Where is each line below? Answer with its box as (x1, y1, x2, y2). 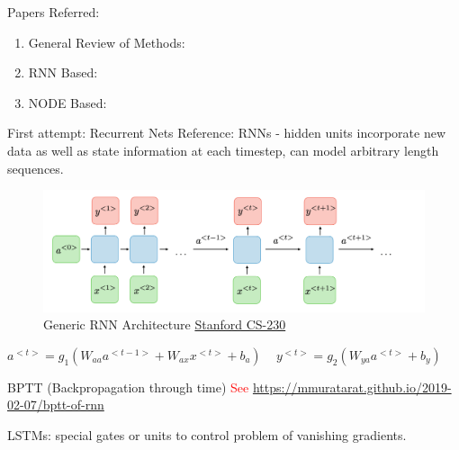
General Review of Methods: (28, 32, 185, 51)
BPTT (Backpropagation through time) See (7, 377, 249, 396)
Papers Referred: (7, 3, 100, 21)
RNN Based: (28, 63, 98, 82)
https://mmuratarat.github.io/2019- (252, 377, 452, 396)
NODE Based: (28, 93, 107, 112)
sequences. (7, 158, 64, 177)
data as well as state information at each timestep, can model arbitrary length (7, 140, 439, 159)
